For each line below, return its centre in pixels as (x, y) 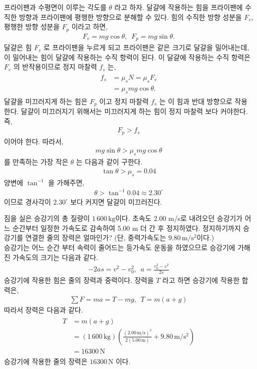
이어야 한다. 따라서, (34, 141)
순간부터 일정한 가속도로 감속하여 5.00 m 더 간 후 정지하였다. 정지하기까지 (127, 228)
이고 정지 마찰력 (124, 101)
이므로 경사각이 (27, 201)
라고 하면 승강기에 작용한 (201, 280)
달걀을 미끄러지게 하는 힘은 (46, 101)
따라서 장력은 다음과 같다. (44, 310)
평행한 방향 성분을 (32, 26)
